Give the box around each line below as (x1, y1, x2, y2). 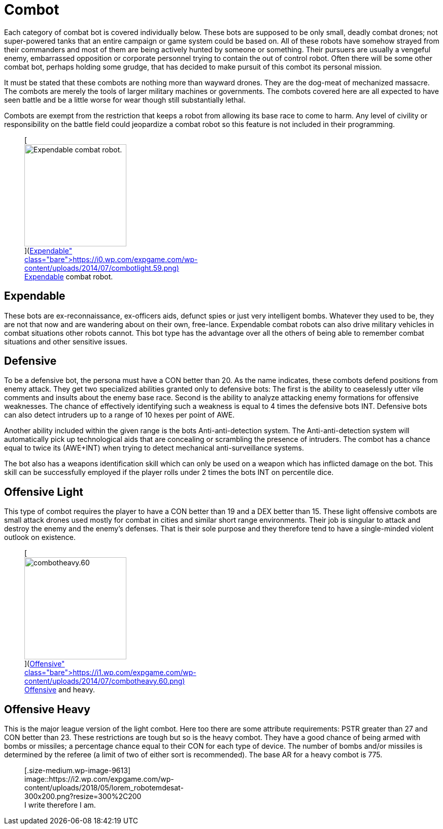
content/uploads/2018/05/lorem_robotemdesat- (24, 783, 184, 792)
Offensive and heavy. (24, 685, 95, 694)
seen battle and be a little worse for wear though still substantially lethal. (4, 95, 246, 104)
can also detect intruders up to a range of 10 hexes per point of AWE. (4, 410, 235, 420)
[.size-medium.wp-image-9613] (24, 766, 130, 775)
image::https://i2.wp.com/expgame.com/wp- (24, 775, 174, 784)
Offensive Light (4, 485, 83, 498)
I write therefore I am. (24, 801, 96, 810)
